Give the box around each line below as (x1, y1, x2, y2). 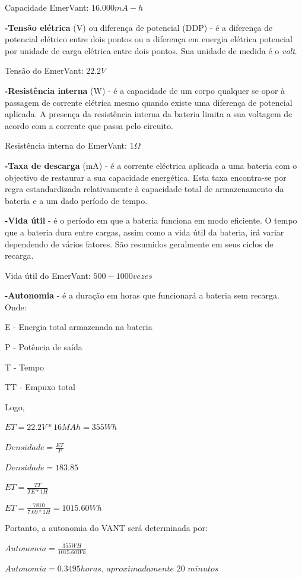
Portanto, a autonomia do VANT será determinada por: (5, 522, 208, 534)
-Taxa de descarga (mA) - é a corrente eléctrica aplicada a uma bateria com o (5, 159, 297, 171)
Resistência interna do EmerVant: (5, 139, 127, 152)
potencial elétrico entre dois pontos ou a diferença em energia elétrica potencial (5, 33, 293, 45)
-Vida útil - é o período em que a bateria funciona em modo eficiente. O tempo (5, 214, 297, 227)
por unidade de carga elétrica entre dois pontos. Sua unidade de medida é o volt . (5, 44, 297, 56)
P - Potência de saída (5, 341, 82, 353)
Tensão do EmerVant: (5, 64, 84, 77)
